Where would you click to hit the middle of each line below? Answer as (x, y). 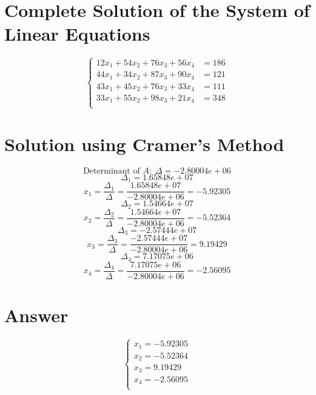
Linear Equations (77, 34)
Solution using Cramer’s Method (144, 143)
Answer (36, 315)
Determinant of (112, 171)
